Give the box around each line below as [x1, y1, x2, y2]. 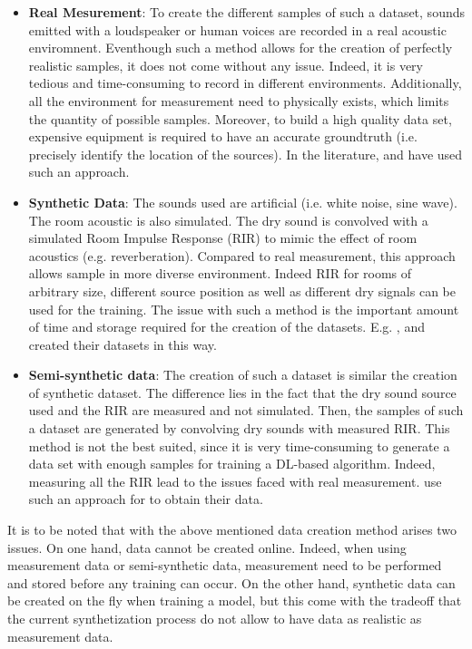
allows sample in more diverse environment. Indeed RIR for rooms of [28, 264, 412, 283]
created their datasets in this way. [28, 334, 217, 354]
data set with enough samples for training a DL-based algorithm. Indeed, [28, 454, 436, 473]
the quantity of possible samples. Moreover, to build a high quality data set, [28, 109, 452, 128]
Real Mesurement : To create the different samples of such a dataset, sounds [28, 3, 465, 21]
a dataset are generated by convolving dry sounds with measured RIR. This [28, 419, 450, 438]
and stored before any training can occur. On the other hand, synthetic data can [7, 573, 456, 592]
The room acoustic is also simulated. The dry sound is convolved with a [28, 210, 428, 229]
